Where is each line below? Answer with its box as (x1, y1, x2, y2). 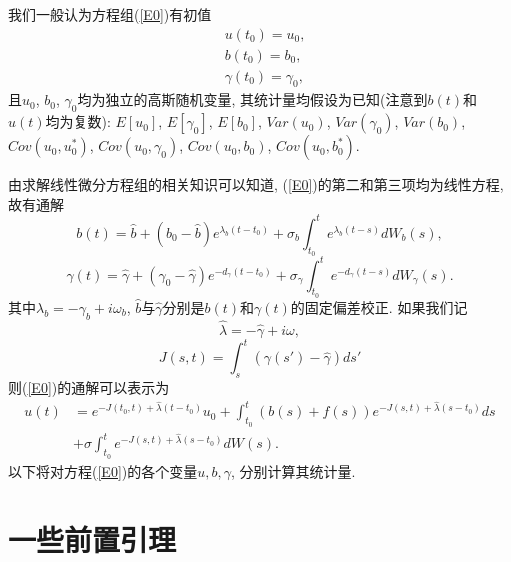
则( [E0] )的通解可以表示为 (8, 377, 170, 398)
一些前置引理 (8, 519, 177, 560)
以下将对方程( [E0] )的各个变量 (8, 460, 198, 481)
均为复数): (45, 111, 111, 132)
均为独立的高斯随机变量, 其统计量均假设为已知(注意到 (77, 89, 428, 110)
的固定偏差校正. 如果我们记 (290, 296, 468, 317)
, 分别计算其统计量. (231, 460, 356, 481)
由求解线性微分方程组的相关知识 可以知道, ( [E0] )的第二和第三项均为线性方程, (8, 174, 504, 195)
